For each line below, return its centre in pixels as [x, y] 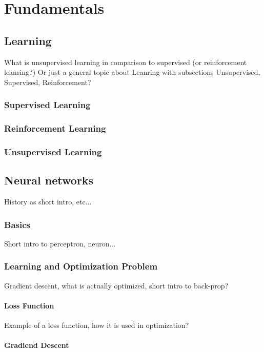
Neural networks [49, 180]
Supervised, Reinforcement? [48, 82]
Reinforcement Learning [55, 128]
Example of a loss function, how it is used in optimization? [97, 325]
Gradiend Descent [37, 345]
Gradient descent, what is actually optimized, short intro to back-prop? [116, 285]
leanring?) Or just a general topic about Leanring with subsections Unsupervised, [132, 72]
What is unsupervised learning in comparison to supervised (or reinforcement [126, 62]
